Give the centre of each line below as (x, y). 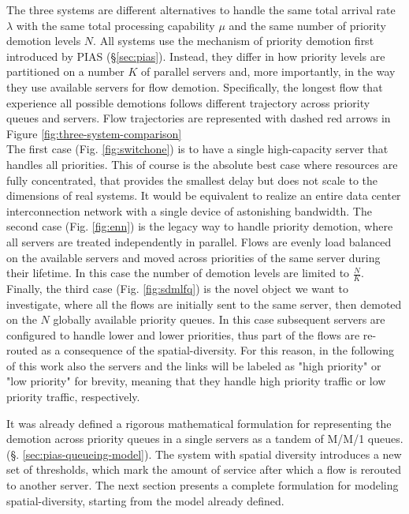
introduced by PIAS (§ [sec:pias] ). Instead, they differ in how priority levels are (196, 56)
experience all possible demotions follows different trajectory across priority (188, 102)
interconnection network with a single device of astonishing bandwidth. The (189, 210)
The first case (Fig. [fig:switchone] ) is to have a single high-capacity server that (197, 149)
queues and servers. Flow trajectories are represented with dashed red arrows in (199, 118)
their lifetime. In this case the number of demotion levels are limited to (178, 273)
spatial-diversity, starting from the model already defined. (145, 500)
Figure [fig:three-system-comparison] (94, 133)
